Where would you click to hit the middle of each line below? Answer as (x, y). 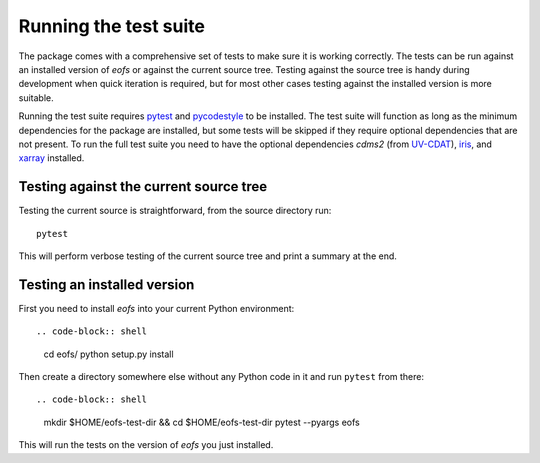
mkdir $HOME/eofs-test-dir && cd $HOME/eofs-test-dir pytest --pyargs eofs (201, 422)
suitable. (36, 97)
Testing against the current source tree (143, 186)
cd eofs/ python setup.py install (108, 354)
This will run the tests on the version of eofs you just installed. (146, 445)
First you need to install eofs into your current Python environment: (156, 308)
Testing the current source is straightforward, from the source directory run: (175, 211)
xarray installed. (51, 158)
